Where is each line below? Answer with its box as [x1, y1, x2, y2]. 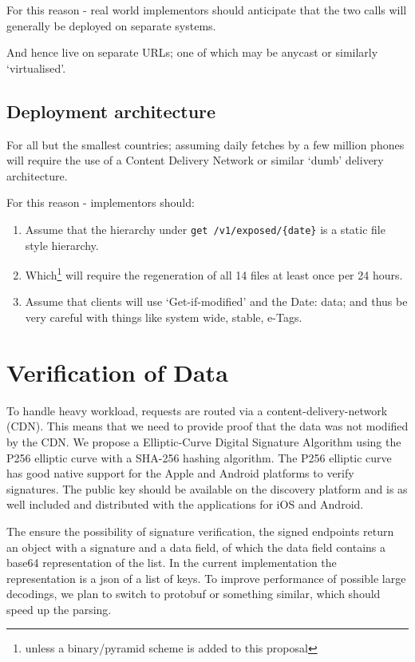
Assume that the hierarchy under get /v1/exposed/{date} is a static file [25, 220, 385, 237]
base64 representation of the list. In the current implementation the [6, 554, 337, 571]
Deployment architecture [6, 98, 216, 123]
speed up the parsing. [6, 601, 112, 617]
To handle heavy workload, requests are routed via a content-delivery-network [6, 402, 388, 418]
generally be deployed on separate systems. [6, 17, 216, 34]
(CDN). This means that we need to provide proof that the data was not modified [6, 418, 409, 434]
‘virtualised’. [6, 59, 66, 76]
